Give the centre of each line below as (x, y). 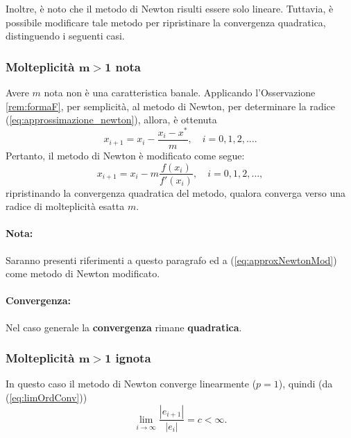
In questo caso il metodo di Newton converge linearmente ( (131, 384)
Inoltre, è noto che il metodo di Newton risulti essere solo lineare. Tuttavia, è (170, 8)
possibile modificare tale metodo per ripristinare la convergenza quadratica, (166, 22)
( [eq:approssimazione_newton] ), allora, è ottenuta (111, 120)
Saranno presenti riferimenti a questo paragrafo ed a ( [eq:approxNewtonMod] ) (171, 260)
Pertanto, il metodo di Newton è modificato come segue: (125, 155)
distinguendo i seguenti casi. (65, 36)
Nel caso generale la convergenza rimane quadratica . (124, 327)
